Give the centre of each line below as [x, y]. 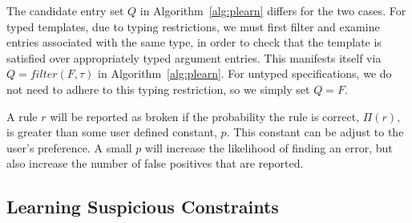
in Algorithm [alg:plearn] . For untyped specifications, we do [245, 73]
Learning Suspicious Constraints [143, 207]
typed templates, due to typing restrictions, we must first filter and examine [193, 26]
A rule [22, 116]
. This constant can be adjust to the [315, 132]
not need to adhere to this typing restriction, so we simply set [158, 89]
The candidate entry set [65, 10]
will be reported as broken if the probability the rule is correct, [205, 116]
